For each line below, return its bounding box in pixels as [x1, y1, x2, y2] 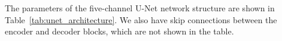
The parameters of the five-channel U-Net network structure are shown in [5, 2, 275, 14]
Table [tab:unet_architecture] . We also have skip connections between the [5, 13, 277, 26]
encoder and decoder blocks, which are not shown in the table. [5, 25, 234, 37]
